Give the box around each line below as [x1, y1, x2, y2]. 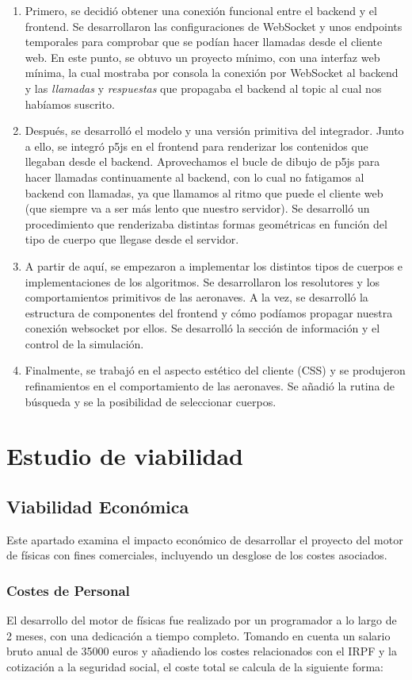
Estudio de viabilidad [6, 440, 244, 472]
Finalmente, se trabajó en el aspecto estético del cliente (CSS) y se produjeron [25, 362, 406, 378]
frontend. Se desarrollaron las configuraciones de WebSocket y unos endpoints [25, 17, 402, 34]
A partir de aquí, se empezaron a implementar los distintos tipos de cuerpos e [25, 257, 403, 274]
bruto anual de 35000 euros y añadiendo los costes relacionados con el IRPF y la [6, 643, 398, 659]
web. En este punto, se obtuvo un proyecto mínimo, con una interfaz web [25, 48, 380, 65]
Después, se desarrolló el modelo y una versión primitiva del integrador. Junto [25, 122, 404, 139]
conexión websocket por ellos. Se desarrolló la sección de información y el [25, 320, 380, 336]
